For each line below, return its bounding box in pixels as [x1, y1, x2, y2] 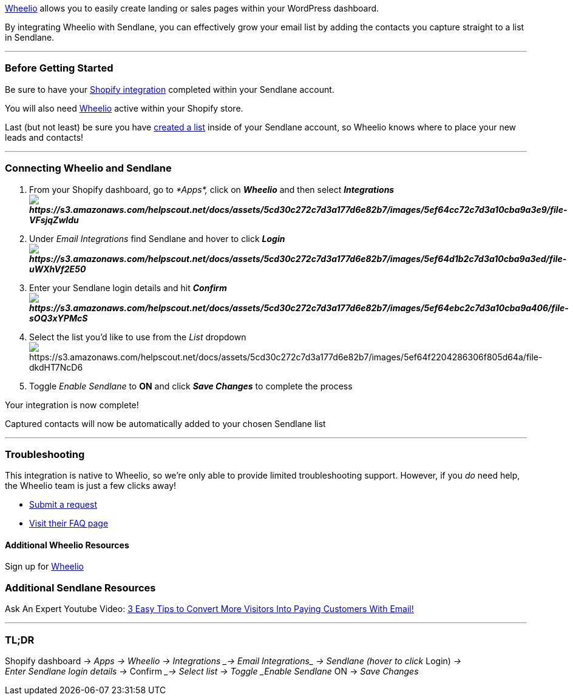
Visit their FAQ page [29, 518, 109, 529]
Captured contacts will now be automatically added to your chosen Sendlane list [5, 418, 326, 429]
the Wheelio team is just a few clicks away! [5, 480, 177, 491]
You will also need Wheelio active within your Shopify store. [5, 103, 243, 113]
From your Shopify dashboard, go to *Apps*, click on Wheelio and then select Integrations [29, 184, 395, 195]
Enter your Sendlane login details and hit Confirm [29, 282, 227, 293]
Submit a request [29, 499, 97, 510]
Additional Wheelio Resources [5, 539, 129, 550]
